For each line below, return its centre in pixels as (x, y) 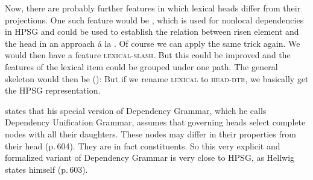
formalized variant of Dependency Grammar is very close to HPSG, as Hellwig (150, 157)
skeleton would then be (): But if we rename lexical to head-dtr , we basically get (157, 78)
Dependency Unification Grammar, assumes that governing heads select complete (155, 122)
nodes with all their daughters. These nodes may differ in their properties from (150, 133)
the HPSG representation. (53, 90)
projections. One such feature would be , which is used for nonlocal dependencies (154, 19)
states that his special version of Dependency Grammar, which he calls (136, 110)
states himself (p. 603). (46, 169)
